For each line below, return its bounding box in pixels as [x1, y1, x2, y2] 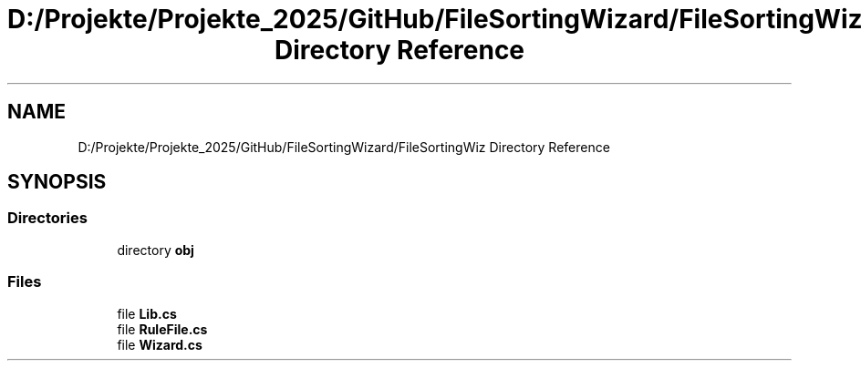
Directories [7, 209, 88, 228]
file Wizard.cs [117, 336, 202, 353]
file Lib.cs [117, 305, 177, 322]
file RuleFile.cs [117, 321, 208, 337]
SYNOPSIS [7, 170, 107, 194]
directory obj [117, 241, 194, 258]
